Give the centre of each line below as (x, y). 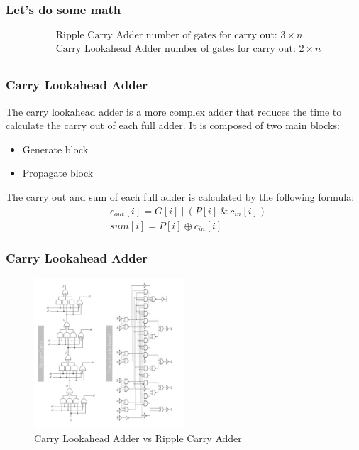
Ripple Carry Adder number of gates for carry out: (166, 36)
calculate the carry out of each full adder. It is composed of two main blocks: (173, 125)
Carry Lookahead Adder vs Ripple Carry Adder (138, 438)
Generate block (55, 149)
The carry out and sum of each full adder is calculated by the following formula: (180, 196)
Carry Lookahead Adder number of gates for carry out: (176, 49)
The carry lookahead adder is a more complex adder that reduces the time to (174, 111)
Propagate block (58, 173)
